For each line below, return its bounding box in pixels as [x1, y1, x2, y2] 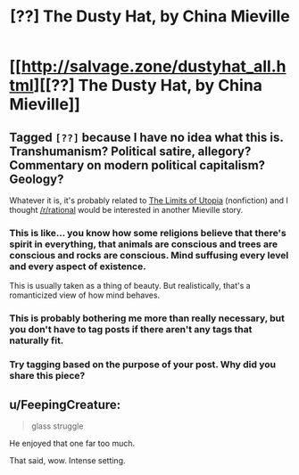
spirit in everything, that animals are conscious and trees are [9, 238, 278, 250]
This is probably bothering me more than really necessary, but [9, 312, 286, 324]
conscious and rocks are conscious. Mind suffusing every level [9, 249, 289, 261]
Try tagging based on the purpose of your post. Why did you [9, 358, 277, 371]
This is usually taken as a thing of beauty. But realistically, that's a [9, 281, 252, 291]
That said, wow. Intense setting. [9, 455, 127, 465]
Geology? [9, 171, 64, 186]
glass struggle [30, 421, 84, 431]
